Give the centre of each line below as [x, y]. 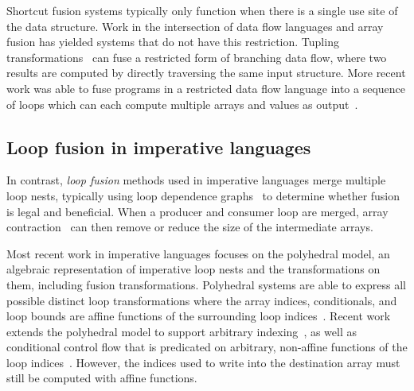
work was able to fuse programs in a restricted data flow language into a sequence [206, 88]
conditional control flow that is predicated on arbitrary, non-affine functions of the [207, 347]
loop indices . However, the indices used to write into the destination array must [203, 362]
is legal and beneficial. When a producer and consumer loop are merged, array [197, 211]
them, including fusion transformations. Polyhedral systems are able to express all [206, 284]
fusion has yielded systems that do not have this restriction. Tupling [173, 42]
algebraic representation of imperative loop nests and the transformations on [193, 269]
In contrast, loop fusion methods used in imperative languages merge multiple [196, 180]
